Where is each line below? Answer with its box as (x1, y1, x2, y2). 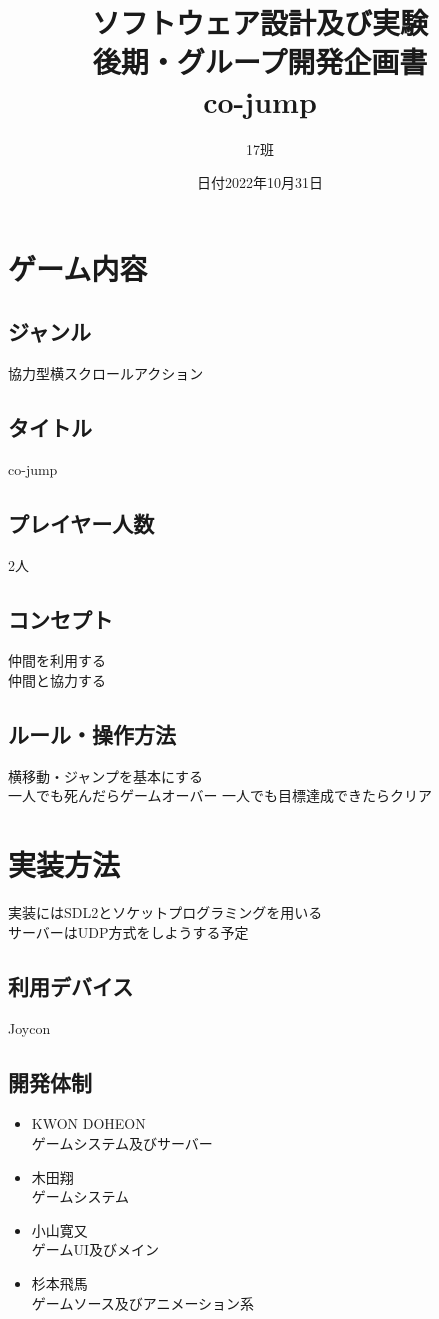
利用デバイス (8, 970, 134, 1001)
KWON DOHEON (31, 1113, 146, 1134)
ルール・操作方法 (8, 719, 176, 750)
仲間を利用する (8, 650, 106, 671)
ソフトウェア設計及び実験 (91, 2, 428, 43)
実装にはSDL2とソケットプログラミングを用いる (8, 902, 323, 923)
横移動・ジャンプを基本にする (8, 765, 204, 786)
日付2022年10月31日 (197, 172, 323, 193)
